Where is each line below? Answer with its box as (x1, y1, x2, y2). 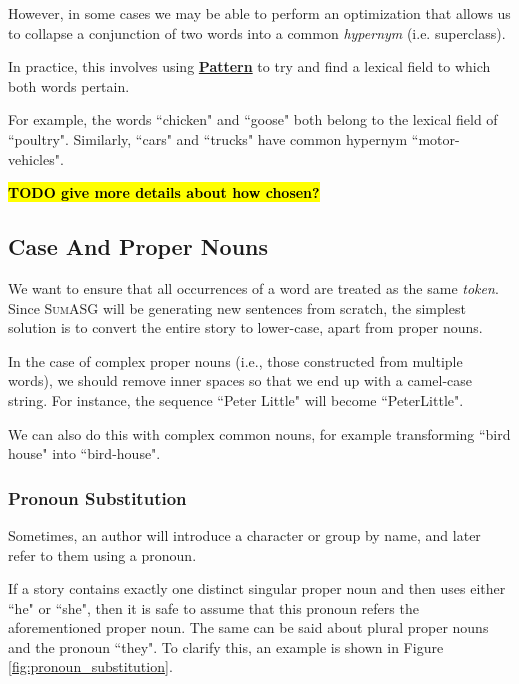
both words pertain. (8, 75, 130, 96)
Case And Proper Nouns (8, 231, 268, 262)
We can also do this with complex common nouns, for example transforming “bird (8, 423, 511, 444)
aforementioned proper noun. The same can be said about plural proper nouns (8, 617, 489, 638)
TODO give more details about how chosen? (8, 182, 320, 203)
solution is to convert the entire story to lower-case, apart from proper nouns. (8, 317, 483, 338)
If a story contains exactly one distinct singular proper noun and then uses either (8, 578, 506, 599)
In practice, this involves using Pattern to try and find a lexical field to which (8, 56, 491, 77)
